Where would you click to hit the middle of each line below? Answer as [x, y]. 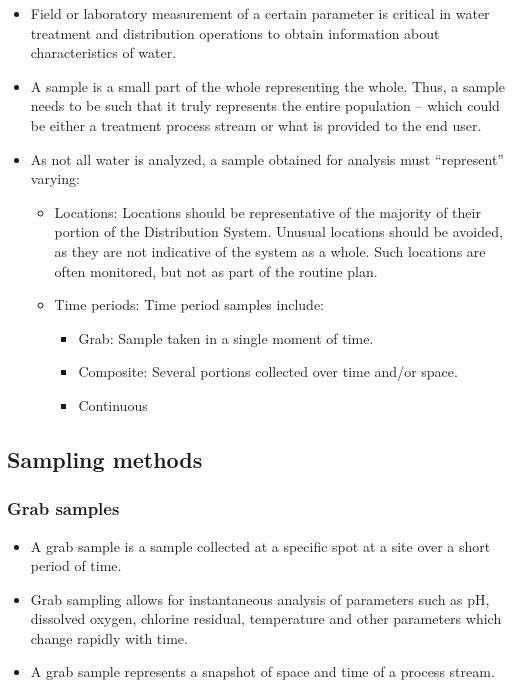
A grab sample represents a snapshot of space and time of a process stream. [262, 671]
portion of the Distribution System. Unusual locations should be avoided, [278, 231]
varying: [55, 178]
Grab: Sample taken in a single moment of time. [226, 337]
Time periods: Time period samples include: [189, 304]
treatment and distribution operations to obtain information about [235, 32]
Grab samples [63, 508]
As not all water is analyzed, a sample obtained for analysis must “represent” [267, 158]
